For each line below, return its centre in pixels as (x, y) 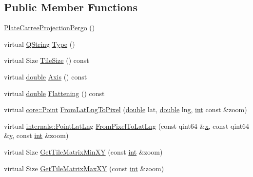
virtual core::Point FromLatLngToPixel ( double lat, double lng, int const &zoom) (126, 109)
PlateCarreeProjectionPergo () (49, 28)
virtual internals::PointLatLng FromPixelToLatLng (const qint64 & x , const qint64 (127, 126)
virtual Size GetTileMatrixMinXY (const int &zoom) (83, 151)
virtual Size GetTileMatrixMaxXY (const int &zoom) (84, 168)
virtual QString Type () (39, 44)
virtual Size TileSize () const (47, 60)
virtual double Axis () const (46, 76)
